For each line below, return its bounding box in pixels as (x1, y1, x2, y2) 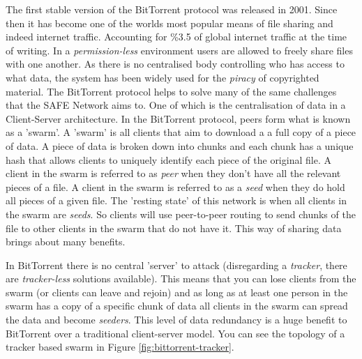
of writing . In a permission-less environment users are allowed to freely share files (6, 43, 353, 57)
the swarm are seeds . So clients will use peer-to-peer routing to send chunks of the (6, 206, 356, 221)
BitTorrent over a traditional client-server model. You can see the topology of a (6, 326, 345, 340)
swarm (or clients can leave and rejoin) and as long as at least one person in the (6, 284, 348, 299)
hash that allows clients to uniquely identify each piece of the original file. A (6, 152, 331, 167)
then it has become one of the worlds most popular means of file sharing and (6, 15, 333, 30)
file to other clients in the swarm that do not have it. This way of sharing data (6, 220, 342, 235)
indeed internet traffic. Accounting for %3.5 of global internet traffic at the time (6, 29, 347, 44)
